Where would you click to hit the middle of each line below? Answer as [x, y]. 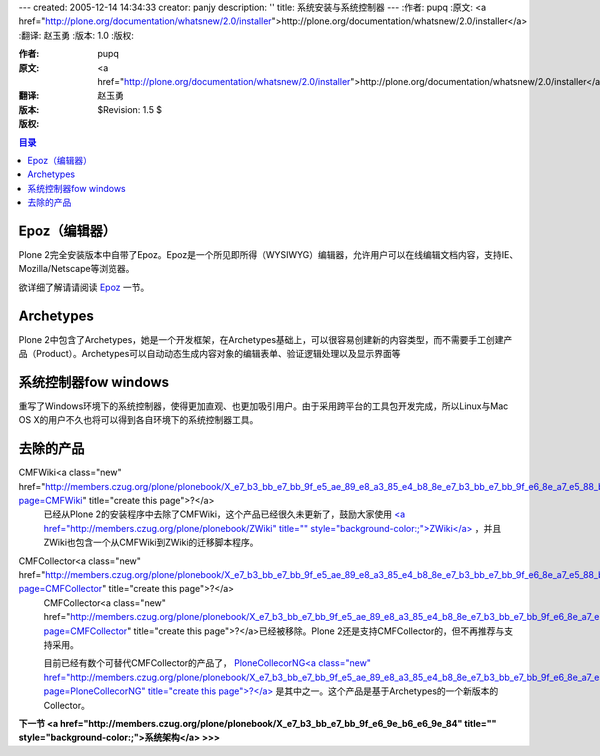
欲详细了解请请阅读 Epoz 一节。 [84, 287]
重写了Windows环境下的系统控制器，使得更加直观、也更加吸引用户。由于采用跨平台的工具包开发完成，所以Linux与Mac [263, 406]
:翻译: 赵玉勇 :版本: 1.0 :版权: [76, 35]
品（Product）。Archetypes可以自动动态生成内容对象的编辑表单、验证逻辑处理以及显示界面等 [209, 354]
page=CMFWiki [50, 501]
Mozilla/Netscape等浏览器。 [76, 269]
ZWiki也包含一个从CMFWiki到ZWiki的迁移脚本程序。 [151, 542]
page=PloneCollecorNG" [94, 691]
